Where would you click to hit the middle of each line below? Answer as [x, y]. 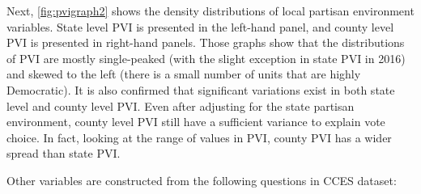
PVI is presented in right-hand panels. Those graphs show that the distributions [206, 42]
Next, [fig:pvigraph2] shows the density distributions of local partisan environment [210, 11]
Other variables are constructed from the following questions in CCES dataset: [202, 180]
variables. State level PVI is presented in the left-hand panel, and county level [200, 26]
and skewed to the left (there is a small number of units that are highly [184, 74]
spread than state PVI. [64, 153]
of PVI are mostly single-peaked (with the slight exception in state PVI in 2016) [206, 58]
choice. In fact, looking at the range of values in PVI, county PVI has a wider [199, 137]
